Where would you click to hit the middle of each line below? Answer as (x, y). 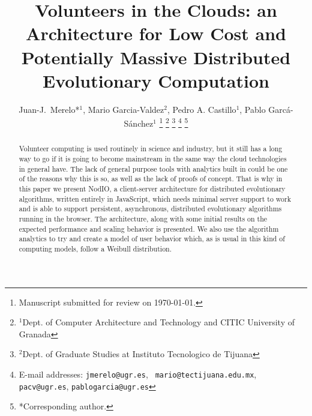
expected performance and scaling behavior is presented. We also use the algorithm (149, 228)
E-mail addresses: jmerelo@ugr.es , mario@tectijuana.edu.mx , (138, 374)
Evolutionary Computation (156, 80)
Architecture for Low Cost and (156, 33)
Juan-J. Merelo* (49, 109)
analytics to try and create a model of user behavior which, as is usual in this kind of (152, 239)
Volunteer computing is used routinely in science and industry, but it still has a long (151, 149)
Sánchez (139, 123)
